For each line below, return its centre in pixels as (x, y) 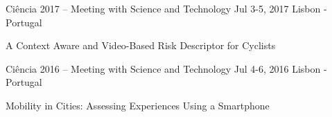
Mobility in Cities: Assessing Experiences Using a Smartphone (138, 105)
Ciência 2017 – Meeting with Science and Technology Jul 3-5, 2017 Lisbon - (166, 8)
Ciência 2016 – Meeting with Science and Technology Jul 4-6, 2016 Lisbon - (166, 68)
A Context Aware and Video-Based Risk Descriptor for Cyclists (141, 45)
